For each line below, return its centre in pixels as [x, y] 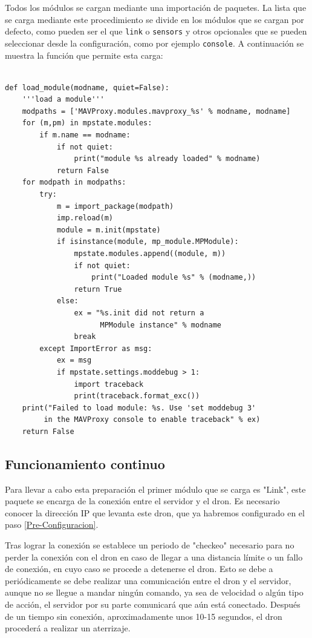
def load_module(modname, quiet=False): [87, 87]
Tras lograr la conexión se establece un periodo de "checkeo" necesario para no [150, 545]
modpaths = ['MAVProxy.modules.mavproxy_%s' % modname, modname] [156, 111]
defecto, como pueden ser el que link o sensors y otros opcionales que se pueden [156, 31]
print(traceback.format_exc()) [137, 396]
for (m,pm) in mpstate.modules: [87, 123]
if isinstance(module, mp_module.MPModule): [148, 242]
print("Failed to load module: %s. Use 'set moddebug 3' [139, 408]
